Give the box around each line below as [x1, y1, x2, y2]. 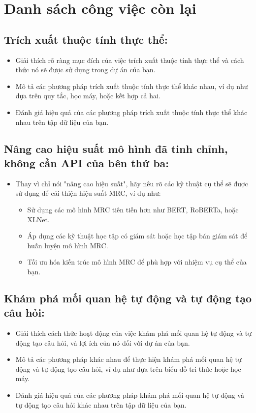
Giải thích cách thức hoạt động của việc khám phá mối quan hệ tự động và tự [15, 328, 252, 338]
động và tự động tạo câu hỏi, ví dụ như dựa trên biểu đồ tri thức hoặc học [15, 363, 241, 374]
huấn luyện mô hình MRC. [27, 240, 108, 250]
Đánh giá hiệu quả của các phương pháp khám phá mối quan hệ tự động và [15, 390, 244, 400]
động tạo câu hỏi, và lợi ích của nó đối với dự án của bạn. [15, 337, 190, 348]
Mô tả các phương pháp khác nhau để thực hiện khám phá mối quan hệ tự [15, 354, 242, 364]
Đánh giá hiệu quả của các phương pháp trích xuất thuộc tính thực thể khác [15, 107, 248, 117]
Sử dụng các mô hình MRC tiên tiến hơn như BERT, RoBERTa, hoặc [27, 204, 239, 214]
